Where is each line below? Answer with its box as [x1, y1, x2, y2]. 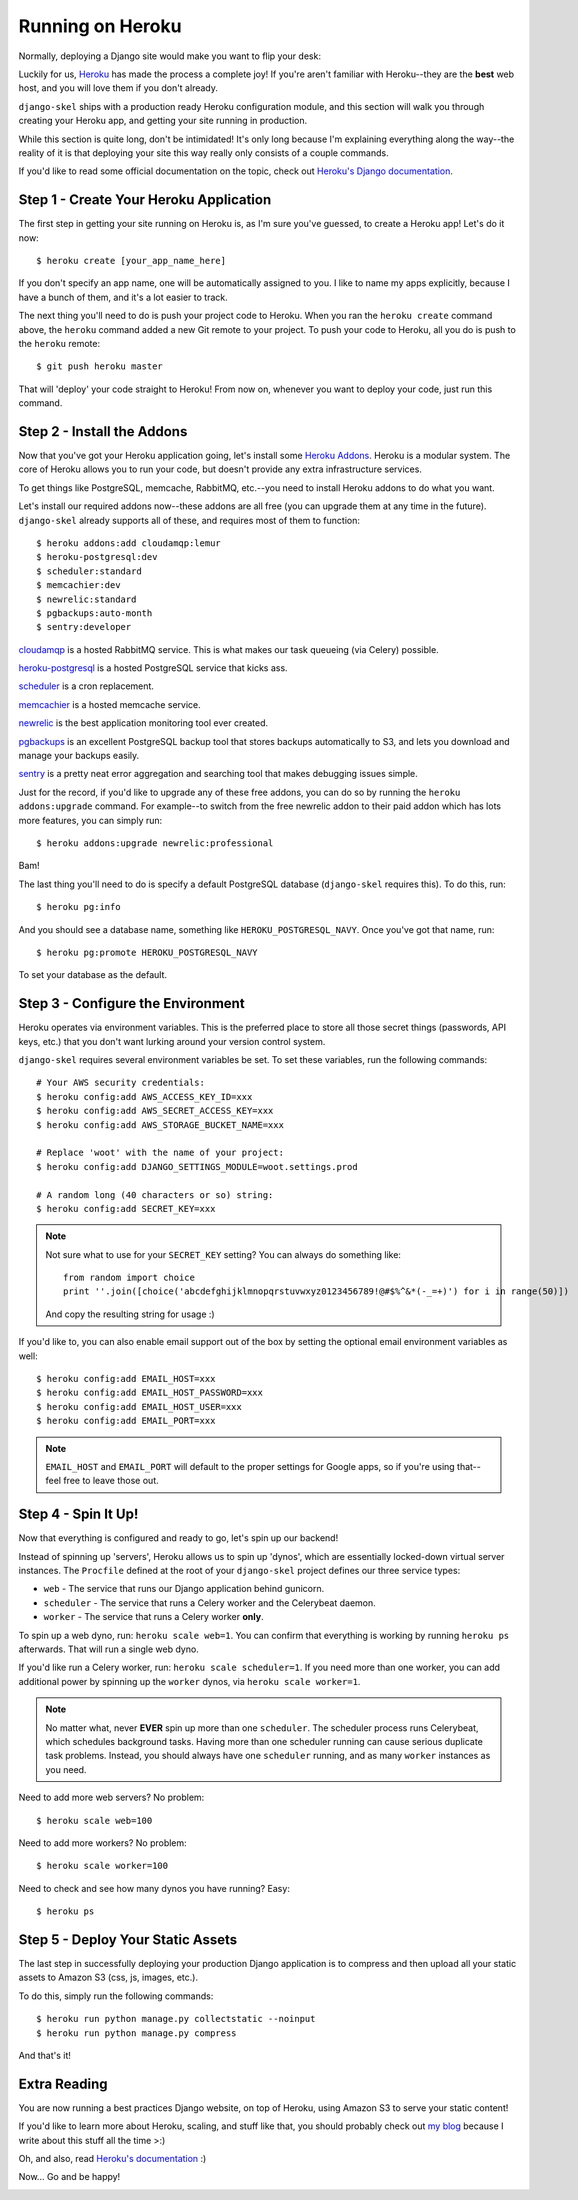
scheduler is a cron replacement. [18, 680, 155, 692]
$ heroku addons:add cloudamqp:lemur [36, 537, 222, 549]
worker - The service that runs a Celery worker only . [43, 1611, 264, 1623]
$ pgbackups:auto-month [36, 607, 153, 619]
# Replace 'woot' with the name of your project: [36, 1147, 285, 1159]
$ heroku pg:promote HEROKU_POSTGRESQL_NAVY [36, 946, 259, 958]
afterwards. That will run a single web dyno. [18, 1643, 199, 1655]
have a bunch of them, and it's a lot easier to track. [18, 291, 229, 303]
